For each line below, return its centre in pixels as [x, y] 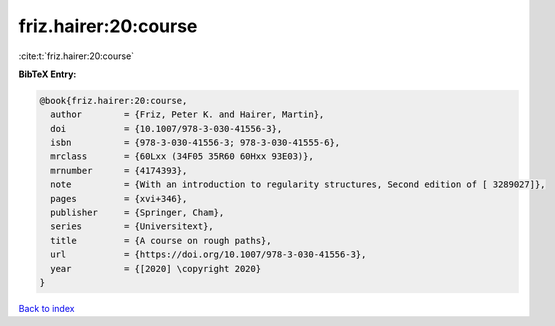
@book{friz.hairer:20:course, [113, 100]
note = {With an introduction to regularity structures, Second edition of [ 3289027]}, [298, 184]
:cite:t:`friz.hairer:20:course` [76, 56]
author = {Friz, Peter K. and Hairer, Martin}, [187, 114]
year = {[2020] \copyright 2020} [156, 268]
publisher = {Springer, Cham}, [137, 213]
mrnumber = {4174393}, [119, 170]
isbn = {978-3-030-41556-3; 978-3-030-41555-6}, [195, 143]
